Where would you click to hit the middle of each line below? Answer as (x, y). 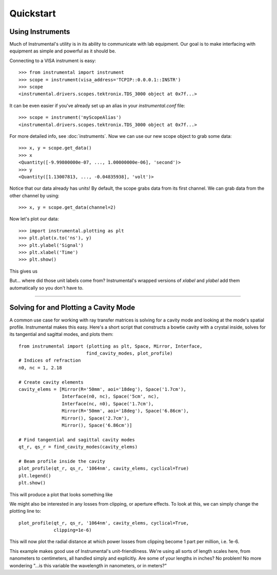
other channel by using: (34, 195)
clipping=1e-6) (73, 530)
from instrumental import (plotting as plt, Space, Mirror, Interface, (111, 346)
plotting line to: (25, 511)
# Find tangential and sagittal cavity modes (77, 439)
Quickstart (33, 13)
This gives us (24, 271)
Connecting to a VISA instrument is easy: (53, 60)
